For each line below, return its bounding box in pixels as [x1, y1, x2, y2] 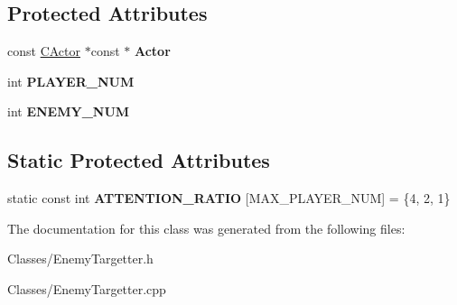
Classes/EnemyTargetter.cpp [7, 279, 166, 298]
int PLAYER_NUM [7, 71, 135, 90]
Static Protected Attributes [7, 146, 270, 174]
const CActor [7, 42, 80, 60]
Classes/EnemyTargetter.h [7, 249, 154, 268]
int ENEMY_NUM [7, 102, 130, 121]
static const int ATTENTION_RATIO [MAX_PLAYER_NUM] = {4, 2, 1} [7, 189, 451, 208]
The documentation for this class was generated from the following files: [7, 218, 406, 237]
